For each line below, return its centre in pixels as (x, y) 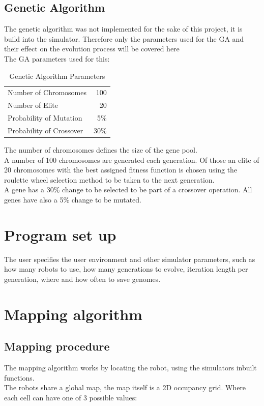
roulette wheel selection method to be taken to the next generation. (109, 179)
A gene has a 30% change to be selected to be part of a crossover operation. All (128, 190)
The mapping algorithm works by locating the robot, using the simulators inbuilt (130, 368)
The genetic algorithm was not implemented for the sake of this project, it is (123, 29)
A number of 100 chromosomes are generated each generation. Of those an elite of (132, 159)
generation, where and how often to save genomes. (82, 279)
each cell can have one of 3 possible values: (71, 397)
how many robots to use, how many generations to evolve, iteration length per (126, 269)
